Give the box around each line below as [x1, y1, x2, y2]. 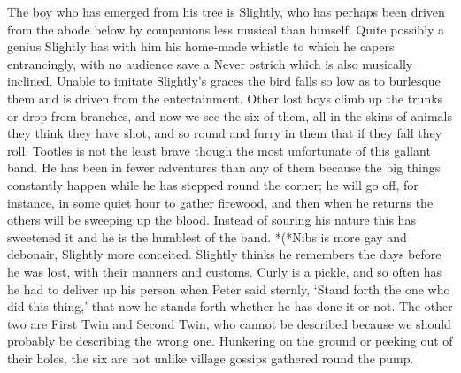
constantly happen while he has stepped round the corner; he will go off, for [7, 175, 419, 194]
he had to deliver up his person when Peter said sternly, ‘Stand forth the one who [7, 279, 450, 298]
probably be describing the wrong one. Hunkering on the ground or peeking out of [7, 331, 453, 350]
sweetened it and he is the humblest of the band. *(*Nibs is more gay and [7, 227, 407, 246]
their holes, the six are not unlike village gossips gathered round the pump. [7, 348, 414, 367]
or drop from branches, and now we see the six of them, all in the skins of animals [7, 106, 453, 125]
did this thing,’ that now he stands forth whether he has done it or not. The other [7, 297, 453, 316]
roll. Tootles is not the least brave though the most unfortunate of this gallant [7, 141, 431, 159]
